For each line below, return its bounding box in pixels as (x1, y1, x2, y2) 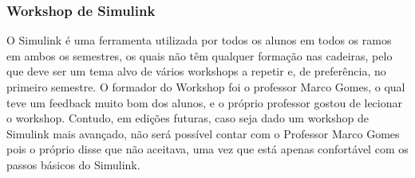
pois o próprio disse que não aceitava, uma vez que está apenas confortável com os (6, 141, 409, 157)
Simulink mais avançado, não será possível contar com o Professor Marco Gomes (6, 125, 400, 141)
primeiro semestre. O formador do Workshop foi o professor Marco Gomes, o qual (6, 79, 405, 95)
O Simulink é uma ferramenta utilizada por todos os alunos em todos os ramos (6, 32, 392, 48)
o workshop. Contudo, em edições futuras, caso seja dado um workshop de (6, 110, 370, 126)
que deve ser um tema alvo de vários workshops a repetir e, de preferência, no (6, 63, 386, 79)
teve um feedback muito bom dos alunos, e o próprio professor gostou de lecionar (6, 94, 403, 110)
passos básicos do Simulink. (6, 156, 140, 172)
